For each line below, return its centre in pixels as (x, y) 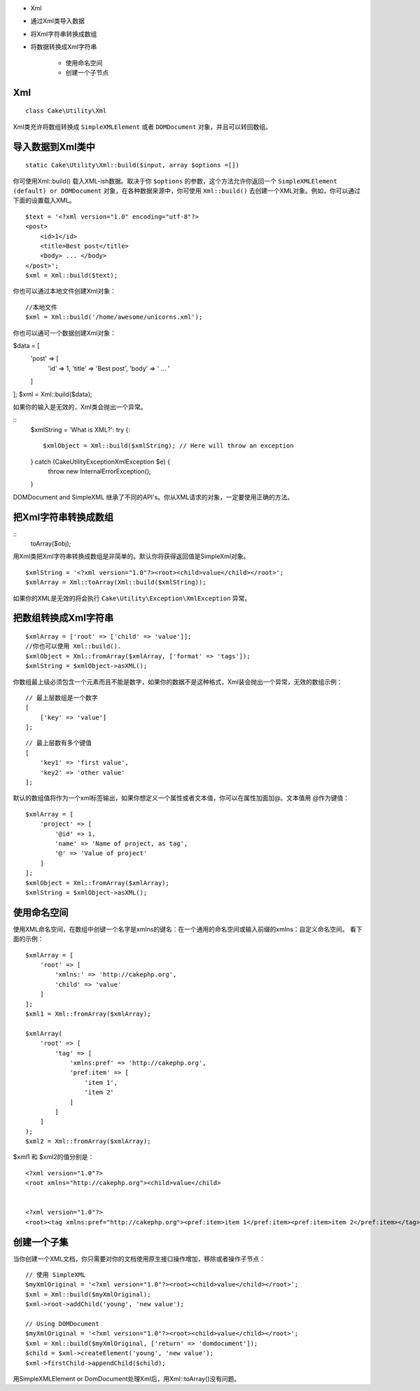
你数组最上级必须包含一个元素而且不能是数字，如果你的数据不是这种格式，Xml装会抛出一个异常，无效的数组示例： (178, 681)
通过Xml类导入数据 (58, 21)
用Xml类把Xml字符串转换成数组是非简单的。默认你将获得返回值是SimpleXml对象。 (131, 556)
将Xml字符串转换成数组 (64, 34)
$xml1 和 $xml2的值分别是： (54, 1157)
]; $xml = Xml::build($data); (52, 394)
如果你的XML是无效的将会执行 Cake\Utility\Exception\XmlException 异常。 (132, 598)
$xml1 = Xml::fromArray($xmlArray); (88, 1013)
